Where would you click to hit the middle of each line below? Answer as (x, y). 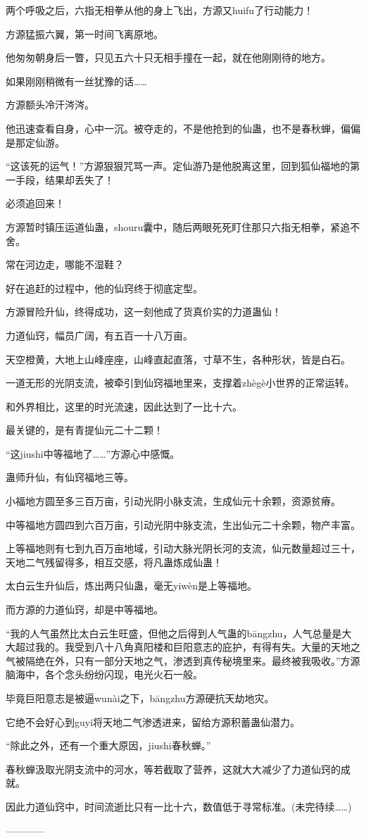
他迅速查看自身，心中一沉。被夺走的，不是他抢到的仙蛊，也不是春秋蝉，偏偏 (183, 128)
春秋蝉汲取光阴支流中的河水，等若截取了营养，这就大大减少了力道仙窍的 (173, 769)
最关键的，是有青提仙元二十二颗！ (84, 430)
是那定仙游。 (35, 142)
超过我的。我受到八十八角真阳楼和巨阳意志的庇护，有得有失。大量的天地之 (188, 647)
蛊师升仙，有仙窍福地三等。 (70, 477)
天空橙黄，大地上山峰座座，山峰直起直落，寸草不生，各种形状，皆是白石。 (178, 359)
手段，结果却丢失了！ (64, 179)
